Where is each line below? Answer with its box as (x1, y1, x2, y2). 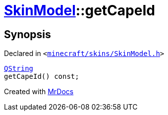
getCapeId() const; (4, 72, 79, 81)
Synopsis (4, 28, 51, 41)
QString (4, 64, 34, 73)
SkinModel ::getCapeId (4, 2, 155, 19)
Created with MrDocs (4, 87, 74, 96)
